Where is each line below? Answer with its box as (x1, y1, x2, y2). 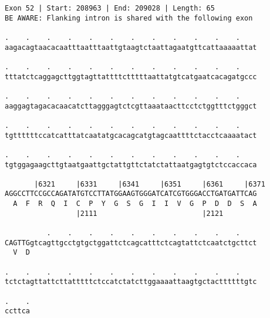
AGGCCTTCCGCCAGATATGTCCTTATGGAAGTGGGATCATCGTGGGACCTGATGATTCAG (5, 190, 257, 198)
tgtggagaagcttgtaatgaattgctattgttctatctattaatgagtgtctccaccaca (5, 160, 257, 169)
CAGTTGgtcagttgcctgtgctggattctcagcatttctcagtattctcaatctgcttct (5, 238, 257, 247)
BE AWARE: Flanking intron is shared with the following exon (5, 13, 253, 22)
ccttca (5, 307, 30, 316)
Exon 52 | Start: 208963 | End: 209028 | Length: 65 (5, 4, 215, 12)
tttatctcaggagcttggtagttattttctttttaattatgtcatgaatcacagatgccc (5, 72, 257, 81)
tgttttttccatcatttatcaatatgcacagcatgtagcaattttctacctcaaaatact (5, 131, 257, 140)
